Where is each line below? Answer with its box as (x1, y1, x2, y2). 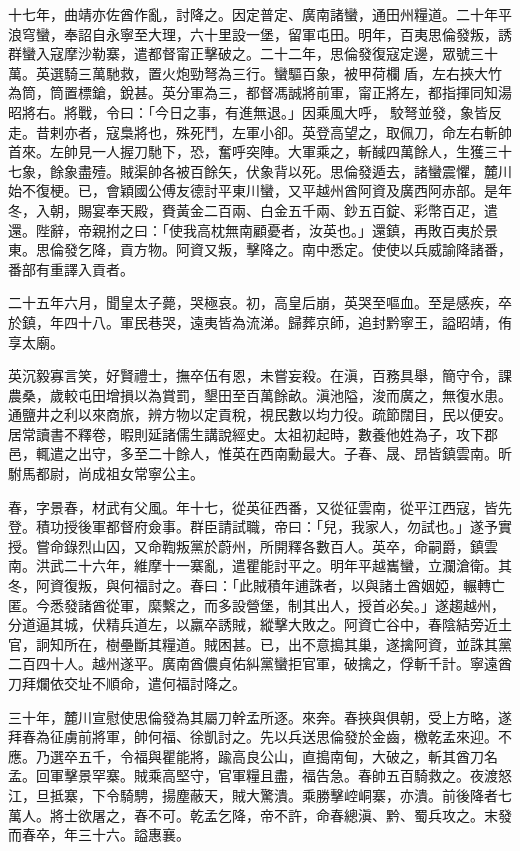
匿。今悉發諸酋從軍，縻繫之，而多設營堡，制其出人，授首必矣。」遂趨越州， (8, 594, 505, 615)
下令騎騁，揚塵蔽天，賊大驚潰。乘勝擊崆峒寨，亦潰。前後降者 (91, 784, 498, 805)
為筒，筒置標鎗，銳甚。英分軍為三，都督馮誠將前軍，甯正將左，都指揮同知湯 (8, 82, 512, 103)
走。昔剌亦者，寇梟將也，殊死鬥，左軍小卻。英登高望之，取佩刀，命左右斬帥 (8, 121, 512, 142)
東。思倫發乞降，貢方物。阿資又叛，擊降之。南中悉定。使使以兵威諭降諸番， (8, 239, 512, 260)
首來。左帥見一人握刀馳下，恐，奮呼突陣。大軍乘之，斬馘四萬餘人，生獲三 (8, 141, 498, 162)
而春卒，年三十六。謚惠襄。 (8, 824, 190, 845)
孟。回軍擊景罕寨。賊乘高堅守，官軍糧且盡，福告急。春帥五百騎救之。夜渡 (8, 765, 498, 786)
